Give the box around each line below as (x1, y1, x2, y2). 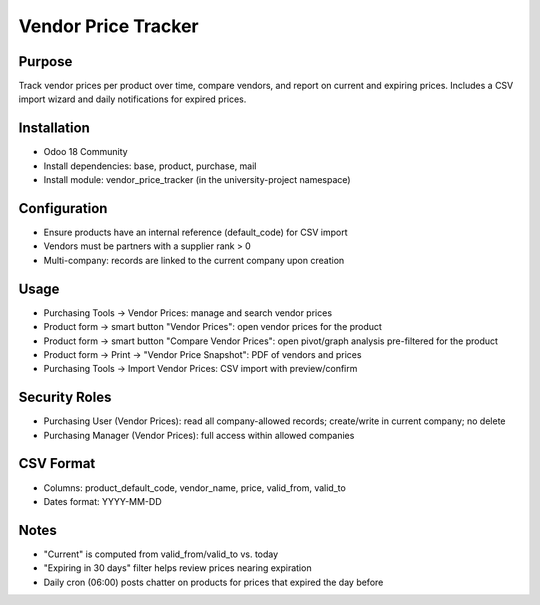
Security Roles (18, 389, 112, 406)
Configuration (18, 200, 108, 217)
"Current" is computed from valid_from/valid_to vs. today (43, 548, 279, 560)
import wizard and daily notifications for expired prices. (18, 93, 247, 105)
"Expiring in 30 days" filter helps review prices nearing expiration (43, 562, 312, 574)
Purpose (18, 53, 73, 70)
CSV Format (18, 455, 96, 472)
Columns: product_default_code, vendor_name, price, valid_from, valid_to (43, 481, 347, 494)
